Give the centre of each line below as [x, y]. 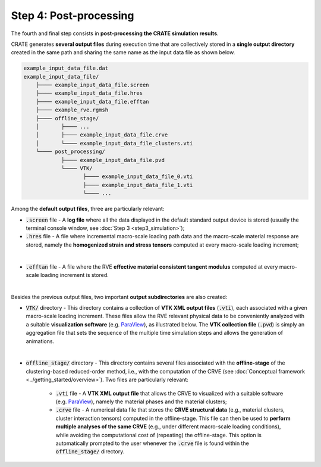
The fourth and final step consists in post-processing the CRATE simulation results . [115, 33]
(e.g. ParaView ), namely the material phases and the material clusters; [141, 401]
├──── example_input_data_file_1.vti [138, 185]
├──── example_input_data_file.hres [89, 93]
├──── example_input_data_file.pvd [113, 160]
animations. [40, 341]
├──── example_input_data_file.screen [92, 85]
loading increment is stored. [75, 275]
